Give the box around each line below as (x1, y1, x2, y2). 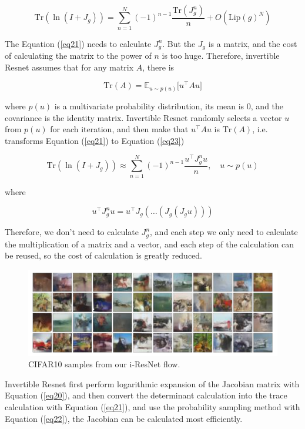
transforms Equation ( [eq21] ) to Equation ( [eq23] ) (5, 134, 185, 146)
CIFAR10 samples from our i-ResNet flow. (28, 358, 180, 370)
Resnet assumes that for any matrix (5, 61, 134, 73)
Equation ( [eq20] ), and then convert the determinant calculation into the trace (5, 389, 287, 401)
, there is (142, 61, 175, 73)
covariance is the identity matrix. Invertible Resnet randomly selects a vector (5, 111, 282, 123)
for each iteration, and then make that (50, 123, 189, 135)
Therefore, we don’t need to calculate (5, 226, 139, 238)
